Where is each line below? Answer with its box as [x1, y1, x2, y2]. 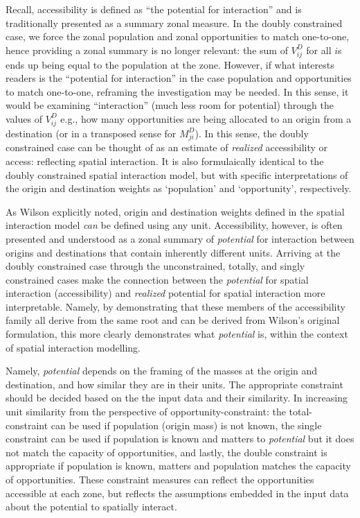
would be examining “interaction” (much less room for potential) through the [6, 98, 334, 112]
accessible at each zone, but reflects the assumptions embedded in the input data [6, 485, 349, 500]
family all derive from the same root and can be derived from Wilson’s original [6, 313, 340, 327]
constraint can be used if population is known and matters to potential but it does [6, 431, 354, 446]
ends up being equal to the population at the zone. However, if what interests [6, 57, 334, 71]
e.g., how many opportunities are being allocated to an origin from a [60, 111, 352, 126]
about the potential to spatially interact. [6, 499, 177, 514]
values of [6, 111, 42, 126]
